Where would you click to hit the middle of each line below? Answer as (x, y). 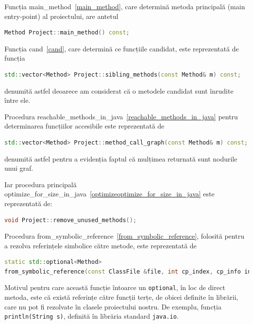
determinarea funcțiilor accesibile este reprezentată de (84, 126)
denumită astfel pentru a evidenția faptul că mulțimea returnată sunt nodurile (121, 158)
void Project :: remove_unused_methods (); (71, 220)
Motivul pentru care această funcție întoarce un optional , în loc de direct (115, 287)
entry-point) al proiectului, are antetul (61, 16)
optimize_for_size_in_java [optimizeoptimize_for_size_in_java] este (110, 194)
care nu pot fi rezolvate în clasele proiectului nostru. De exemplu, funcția (113, 306)
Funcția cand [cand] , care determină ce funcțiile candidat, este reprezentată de (122, 48)
